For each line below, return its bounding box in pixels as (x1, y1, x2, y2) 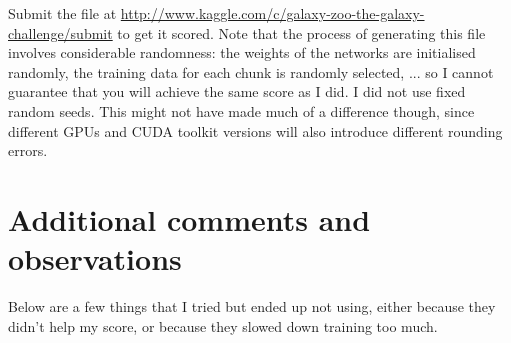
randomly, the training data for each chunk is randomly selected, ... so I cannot (8, 61, 494, 82)
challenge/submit (8, 22, 113, 43)
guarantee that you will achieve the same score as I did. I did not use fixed (8, 81, 466, 102)
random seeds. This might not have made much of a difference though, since (8, 100, 475, 121)
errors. (8, 140, 48, 161)
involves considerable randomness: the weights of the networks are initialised (8, 42, 476, 63)
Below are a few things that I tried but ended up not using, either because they (8, 296, 496, 317)
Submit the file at (8, 3, 117, 23)
